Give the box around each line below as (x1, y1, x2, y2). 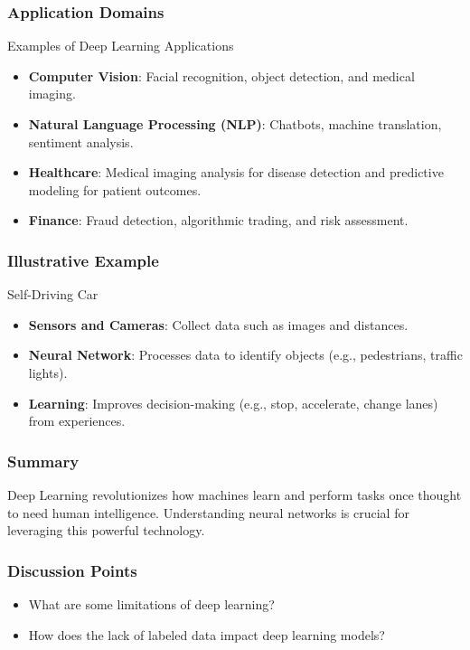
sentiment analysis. (28, 132, 134, 151)
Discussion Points (7, 559, 137, 581)
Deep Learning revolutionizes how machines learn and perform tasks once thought (7, 485, 462, 504)
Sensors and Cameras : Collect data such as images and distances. (28, 315, 409, 334)
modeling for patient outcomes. (28, 180, 202, 199)
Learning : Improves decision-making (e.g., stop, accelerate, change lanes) (28, 393, 438, 412)
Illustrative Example (7, 249, 159, 271)
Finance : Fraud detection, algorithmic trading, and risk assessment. (28, 211, 409, 230)
